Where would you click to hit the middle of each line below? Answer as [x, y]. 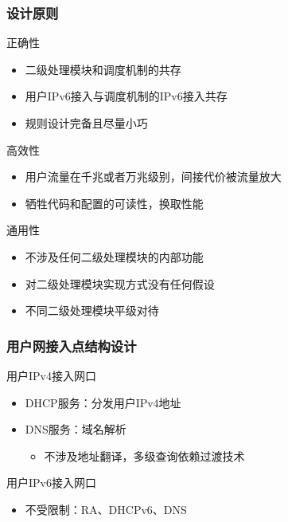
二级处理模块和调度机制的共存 [103, 69]
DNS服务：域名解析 [76, 429]
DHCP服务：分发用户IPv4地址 [103, 402]
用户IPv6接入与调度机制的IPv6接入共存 [126, 96]
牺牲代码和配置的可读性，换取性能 [114, 203]
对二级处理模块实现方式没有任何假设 [120, 283]
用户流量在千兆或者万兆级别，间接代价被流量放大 [153, 177]
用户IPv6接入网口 [51, 483]
